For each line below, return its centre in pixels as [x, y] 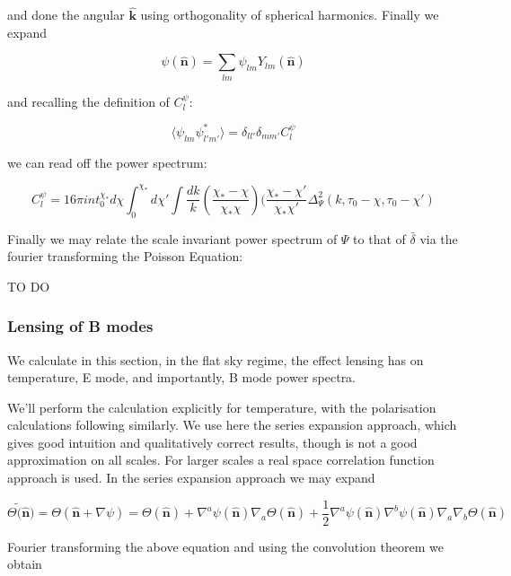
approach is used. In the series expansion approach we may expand [191, 478]
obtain [25, 564]
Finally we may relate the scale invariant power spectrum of [172, 238]
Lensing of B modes [80, 326]
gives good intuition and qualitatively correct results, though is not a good [212, 442]
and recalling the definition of [88, 101]
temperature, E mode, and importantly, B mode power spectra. [182, 377]
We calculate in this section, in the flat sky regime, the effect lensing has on [216, 359]
